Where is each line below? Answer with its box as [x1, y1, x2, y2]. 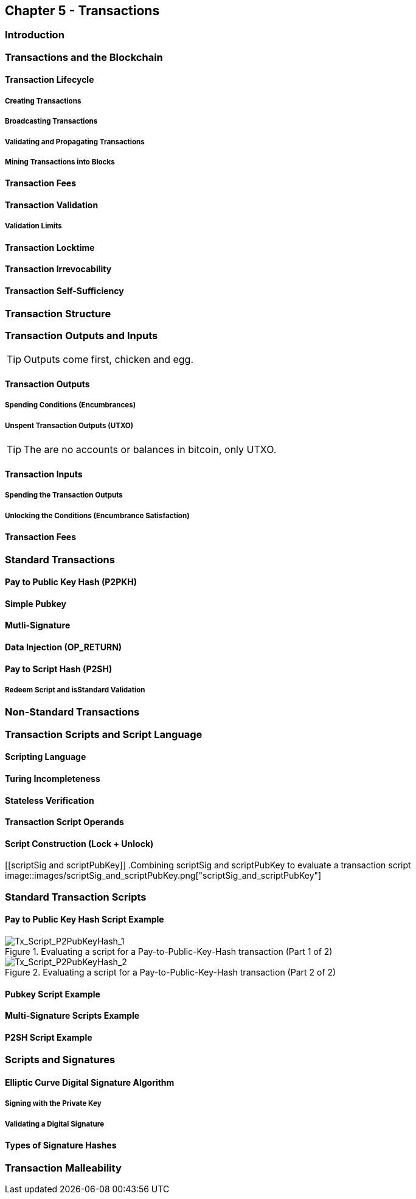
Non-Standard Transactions [5, 706, 140, 719]
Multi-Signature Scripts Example [5, 1010, 140, 1021]
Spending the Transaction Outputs [5, 491, 123, 500]
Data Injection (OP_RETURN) [5, 641, 122, 652]
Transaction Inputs [5, 468, 83, 479]
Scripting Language [5, 751, 86, 762]
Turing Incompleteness [5, 773, 100, 784]
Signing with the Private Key [5, 1099, 102, 1108]
